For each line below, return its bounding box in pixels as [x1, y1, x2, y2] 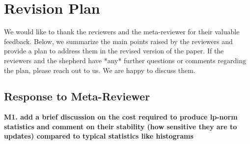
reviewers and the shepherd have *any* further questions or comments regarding [4, 55, 247, 65]
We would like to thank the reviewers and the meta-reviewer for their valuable [4, 26, 240, 37]
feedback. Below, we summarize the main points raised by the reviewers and [4, 36, 233, 46]
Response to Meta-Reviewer [4, 89, 150, 104]
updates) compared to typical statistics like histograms [4, 131, 194, 141]
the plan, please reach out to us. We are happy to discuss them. [4, 65, 195, 75]
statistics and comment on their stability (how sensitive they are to [4, 121, 237, 131]
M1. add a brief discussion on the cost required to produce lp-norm [4, 112, 238, 122]
